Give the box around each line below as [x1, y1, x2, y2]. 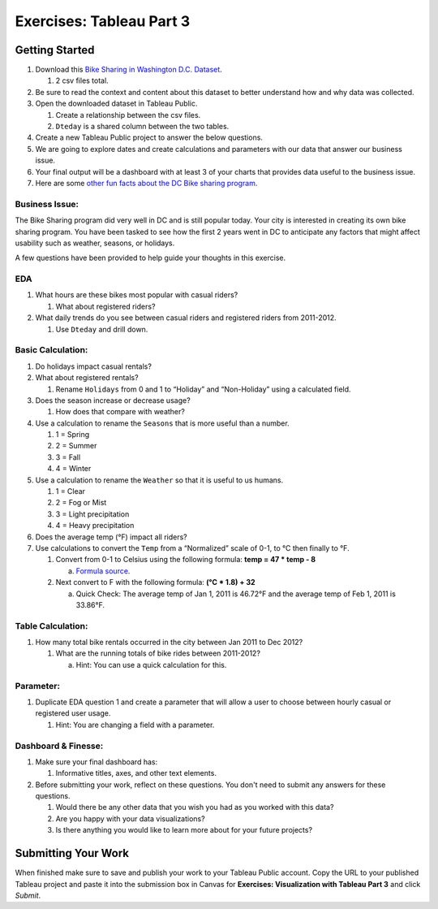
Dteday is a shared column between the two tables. [55, 122, 230, 132]
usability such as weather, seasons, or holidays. [15, 238, 175, 248]
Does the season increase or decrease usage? [35, 395, 191, 405]
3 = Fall [55, 452, 81, 462]
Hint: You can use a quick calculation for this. [75, 660, 227, 669]
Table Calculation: [15, 620, 88, 631]
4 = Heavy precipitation [55, 521, 135, 530]
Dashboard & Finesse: [15, 740, 104, 751]
